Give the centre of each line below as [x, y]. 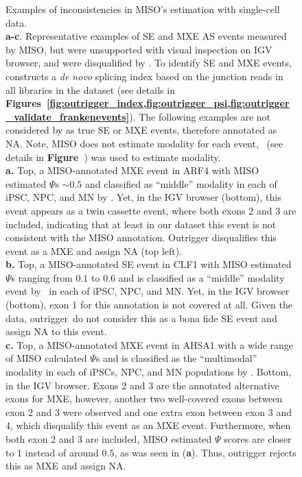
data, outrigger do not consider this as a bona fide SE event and [141, 318]
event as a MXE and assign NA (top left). [94, 250]
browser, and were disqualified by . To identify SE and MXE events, [149, 63]
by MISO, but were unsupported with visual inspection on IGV [139, 49]
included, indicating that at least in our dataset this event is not [141, 224]
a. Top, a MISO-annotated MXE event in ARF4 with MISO [132, 170]
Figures [23, 103]
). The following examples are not [200, 116]
